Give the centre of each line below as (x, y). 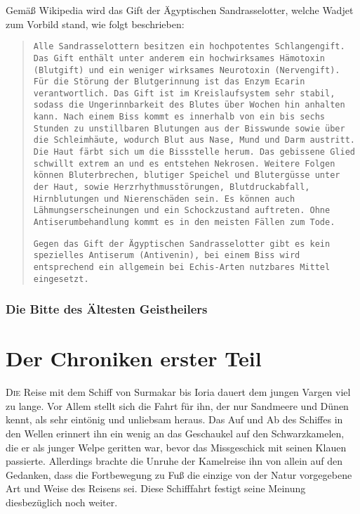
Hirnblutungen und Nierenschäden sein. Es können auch (164, 199)
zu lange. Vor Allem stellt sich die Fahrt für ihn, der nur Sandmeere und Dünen (177, 405)
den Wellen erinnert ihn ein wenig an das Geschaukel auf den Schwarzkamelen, (175, 433)
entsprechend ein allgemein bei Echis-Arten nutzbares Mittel (182, 267)
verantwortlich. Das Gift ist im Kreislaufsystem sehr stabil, (184, 93)
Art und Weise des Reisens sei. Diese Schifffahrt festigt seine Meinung (156, 488)
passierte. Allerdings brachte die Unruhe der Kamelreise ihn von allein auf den (174, 461)
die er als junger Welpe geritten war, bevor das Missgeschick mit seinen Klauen (176, 447)
